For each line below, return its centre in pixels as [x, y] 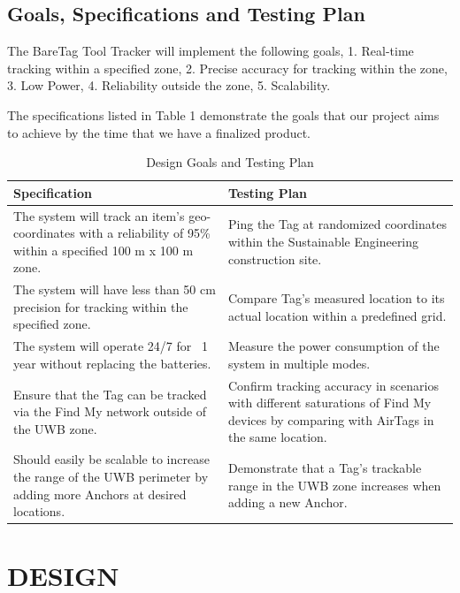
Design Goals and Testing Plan [230, 162]
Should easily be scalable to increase [111, 459]
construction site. [275, 258]
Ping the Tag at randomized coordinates [337, 224]
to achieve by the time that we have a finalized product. [159, 132]
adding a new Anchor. [288, 502]
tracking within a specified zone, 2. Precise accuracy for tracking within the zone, [227, 68]
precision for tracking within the [101, 306]
